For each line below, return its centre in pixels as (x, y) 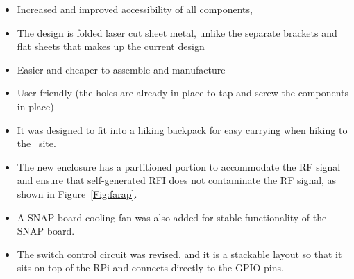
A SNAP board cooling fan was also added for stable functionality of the (172, 217)
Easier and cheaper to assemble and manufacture (121, 69)
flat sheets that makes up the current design (111, 46)
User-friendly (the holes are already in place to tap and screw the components (183, 93)
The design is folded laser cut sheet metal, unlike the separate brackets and (177, 32)
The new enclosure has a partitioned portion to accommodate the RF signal (179, 166)
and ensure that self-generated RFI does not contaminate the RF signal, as (177, 180)
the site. (36, 143)
